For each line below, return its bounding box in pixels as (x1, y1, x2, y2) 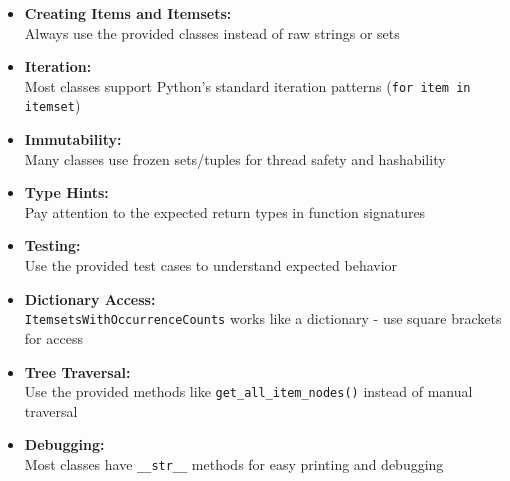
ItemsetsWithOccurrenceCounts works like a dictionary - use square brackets (24, 308, 502, 329)
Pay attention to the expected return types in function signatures (24, 201, 426, 222)
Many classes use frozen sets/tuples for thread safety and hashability (24, 148, 446, 169)
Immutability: (24, 129, 122, 150)
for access (24, 327, 83, 348)
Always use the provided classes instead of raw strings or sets (24, 22, 400, 43)
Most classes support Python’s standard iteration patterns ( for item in (24, 75, 471, 96)
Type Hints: (24, 182, 109, 203)
